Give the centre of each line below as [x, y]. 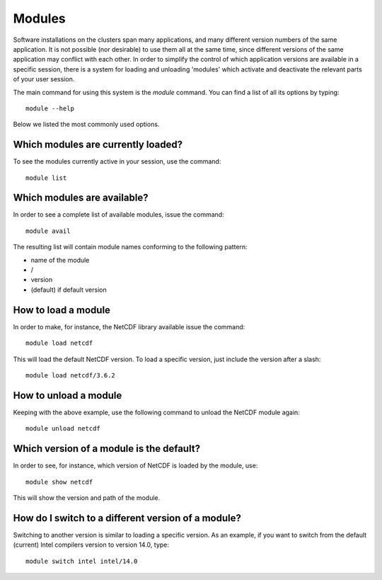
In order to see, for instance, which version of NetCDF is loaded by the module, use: [135, 466]
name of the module [60, 260]
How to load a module [62, 310]
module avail [48, 231]
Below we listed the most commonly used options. [86, 125]
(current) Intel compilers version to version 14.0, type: [91, 545]
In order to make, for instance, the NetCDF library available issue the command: [129, 326]
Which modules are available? [81, 198]
